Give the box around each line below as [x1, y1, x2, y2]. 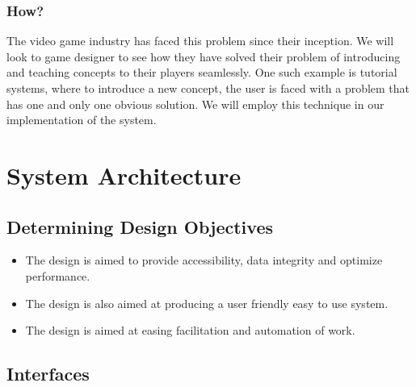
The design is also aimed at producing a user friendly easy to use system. [25, 294, 389, 311]
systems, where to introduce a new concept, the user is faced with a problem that [6, 80, 410, 96]
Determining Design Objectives [6, 214, 273, 239]
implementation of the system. [6, 111, 157, 128]
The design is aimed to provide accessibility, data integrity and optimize [25, 252, 383, 268]
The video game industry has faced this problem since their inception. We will [6, 32, 394, 49]
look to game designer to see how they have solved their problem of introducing [6, 48, 401, 64]
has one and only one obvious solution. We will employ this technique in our [6, 95, 384, 112]
